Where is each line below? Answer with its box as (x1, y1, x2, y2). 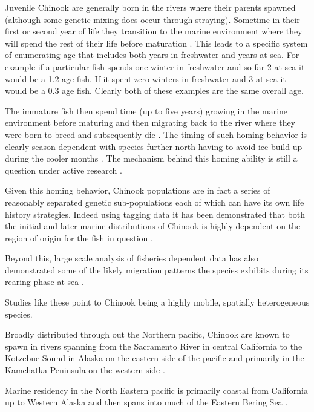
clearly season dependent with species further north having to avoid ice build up (5, 140, 303, 152)
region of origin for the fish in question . (5, 231, 153, 244)
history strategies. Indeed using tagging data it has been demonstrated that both (5, 208, 306, 220)
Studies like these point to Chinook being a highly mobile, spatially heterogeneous (5, 296, 310, 309)
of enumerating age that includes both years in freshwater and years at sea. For (5, 48, 299, 61)
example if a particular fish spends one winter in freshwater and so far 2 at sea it (5, 60, 305, 73)
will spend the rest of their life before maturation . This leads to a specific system (5, 36, 308, 49)
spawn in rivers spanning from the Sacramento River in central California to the (5, 339, 303, 352)
